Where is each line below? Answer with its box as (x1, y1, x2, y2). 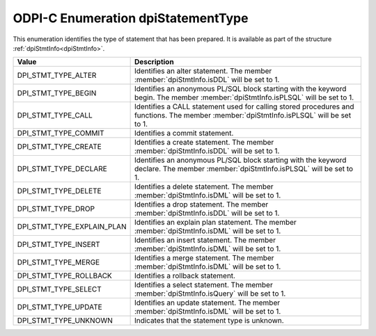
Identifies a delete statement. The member (134, 182, 274, 191)
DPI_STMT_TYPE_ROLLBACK (17, 271, 113, 281)
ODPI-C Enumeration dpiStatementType (13, 10, 249, 26)
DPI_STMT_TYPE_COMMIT (17, 129, 104, 138)
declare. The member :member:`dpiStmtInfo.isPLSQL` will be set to (134, 164, 354, 174)
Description (134, 57, 174, 67)
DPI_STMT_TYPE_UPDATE (17, 303, 102, 312)
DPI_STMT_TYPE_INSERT (17, 240, 100, 250)
